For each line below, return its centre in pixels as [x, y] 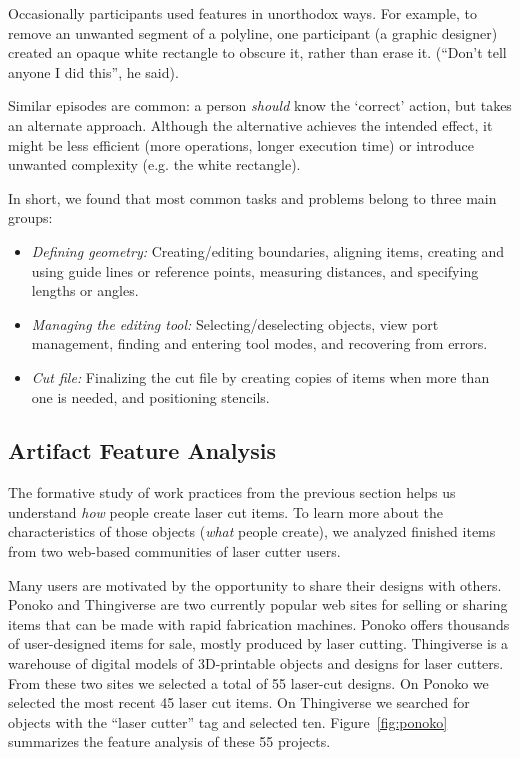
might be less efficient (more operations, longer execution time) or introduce [241, 144]
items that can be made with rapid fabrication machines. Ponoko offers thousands [259, 623]
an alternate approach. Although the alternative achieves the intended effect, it [250, 124]
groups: [30, 217]
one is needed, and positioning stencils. [150, 396]
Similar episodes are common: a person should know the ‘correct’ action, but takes [260, 105]
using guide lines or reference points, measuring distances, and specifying [255, 270]
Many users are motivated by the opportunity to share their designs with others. [255, 584]
